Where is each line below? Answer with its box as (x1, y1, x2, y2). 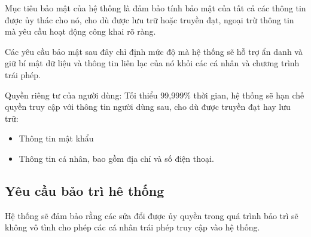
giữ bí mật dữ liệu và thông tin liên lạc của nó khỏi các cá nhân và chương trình (5, 57, 300, 69)
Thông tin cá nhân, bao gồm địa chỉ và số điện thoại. (19, 152, 214, 164)
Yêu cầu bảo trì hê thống (5, 181, 164, 199)
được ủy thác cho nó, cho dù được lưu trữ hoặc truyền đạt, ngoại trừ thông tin (5, 13, 294, 26)
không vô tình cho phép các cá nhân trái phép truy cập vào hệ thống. (5, 221, 260, 233)
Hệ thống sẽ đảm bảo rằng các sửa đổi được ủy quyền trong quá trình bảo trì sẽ (5, 209, 298, 221)
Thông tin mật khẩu (19, 132, 94, 144)
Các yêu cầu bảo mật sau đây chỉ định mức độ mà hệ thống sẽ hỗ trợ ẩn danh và (5, 45, 303, 57)
